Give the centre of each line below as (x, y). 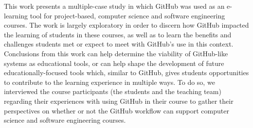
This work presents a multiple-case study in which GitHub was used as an (114, 6)
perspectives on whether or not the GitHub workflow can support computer (117, 110)
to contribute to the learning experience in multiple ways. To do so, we (109, 82)
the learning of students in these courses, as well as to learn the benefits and (118, 34)
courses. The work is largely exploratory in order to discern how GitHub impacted (126, 25)
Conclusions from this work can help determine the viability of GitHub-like (116, 53)
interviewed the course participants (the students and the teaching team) (113, 91)
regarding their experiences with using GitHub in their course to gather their (119, 101)
